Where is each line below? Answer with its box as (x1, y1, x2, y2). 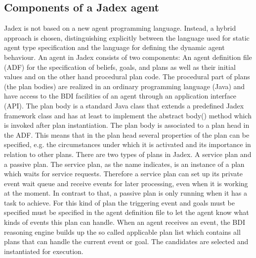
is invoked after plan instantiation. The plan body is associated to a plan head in (4, 120, 250, 130)
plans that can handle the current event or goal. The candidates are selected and (4, 236, 249, 247)
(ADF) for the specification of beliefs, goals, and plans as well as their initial (4, 61, 236, 72)
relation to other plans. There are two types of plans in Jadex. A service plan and (4, 149, 252, 159)
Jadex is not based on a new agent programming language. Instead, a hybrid (4, 23, 236, 33)
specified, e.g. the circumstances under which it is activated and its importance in (4, 139, 251, 150)
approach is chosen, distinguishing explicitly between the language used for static (4, 32, 250, 43)
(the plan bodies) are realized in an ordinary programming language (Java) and (4, 81, 245, 91)
